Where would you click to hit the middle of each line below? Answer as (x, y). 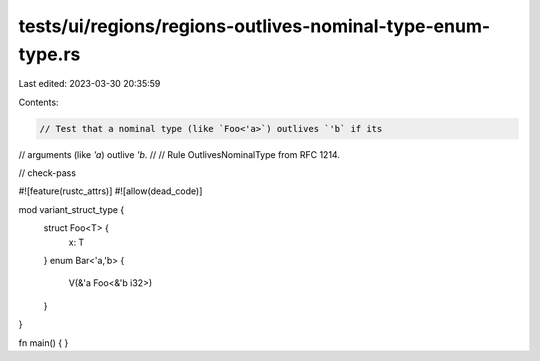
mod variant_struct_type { (71, 209)
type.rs (49, 54)
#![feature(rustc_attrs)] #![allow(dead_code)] (110, 191)
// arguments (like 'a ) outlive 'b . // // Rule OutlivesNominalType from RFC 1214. (179, 154)
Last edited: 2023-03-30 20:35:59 (89, 84)
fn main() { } (43, 342)
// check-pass (47, 173)
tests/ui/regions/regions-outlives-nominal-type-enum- (254, 26)
